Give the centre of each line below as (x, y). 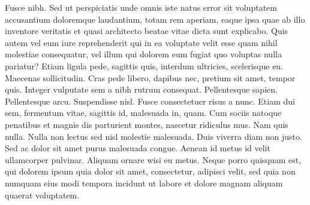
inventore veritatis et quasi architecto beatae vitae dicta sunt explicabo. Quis (147, 31)
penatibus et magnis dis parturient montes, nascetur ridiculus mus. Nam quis (147, 124)
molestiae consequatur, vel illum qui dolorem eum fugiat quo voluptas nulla (143, 54)
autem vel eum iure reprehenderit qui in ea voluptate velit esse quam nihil (141, 42)
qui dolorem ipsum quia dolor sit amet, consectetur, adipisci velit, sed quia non (150, 171)
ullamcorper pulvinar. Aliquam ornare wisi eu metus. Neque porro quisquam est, (153, 159)
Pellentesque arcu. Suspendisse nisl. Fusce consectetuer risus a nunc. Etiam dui (150, 101)
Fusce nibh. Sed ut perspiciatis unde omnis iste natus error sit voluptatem (141, 7)
